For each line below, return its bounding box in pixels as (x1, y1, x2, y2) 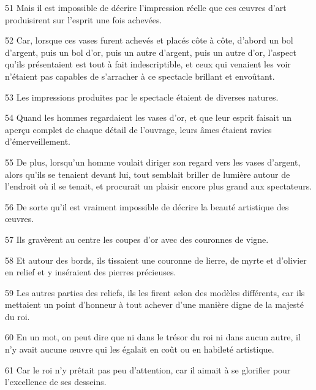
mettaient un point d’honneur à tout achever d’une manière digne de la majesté (5, 298, 304, 311)
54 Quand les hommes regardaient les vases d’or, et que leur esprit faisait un (5, 111, 292, 124)
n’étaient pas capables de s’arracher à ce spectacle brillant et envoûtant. (5, 69, 275, 82)
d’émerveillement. (5, 135, 70, 148)
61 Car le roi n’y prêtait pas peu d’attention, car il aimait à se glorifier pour (5, 363, 291, 376)
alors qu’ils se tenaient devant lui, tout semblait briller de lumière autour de (5, 167, 290, 180)
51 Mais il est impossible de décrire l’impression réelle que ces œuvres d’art (5, 1, 287, 13)
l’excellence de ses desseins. (5, 375, 107, 388)
